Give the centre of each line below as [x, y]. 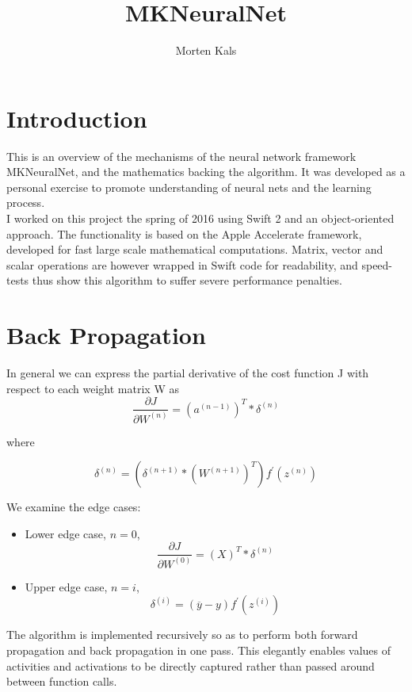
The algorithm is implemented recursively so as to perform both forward [182, 635]
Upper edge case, [66, 586]
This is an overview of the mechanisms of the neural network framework [181, 156]
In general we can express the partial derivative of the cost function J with [188, 373]
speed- [377, 264]
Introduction [77, 118]
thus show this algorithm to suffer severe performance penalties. [187, 280]
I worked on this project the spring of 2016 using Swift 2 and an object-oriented [200, 218]
